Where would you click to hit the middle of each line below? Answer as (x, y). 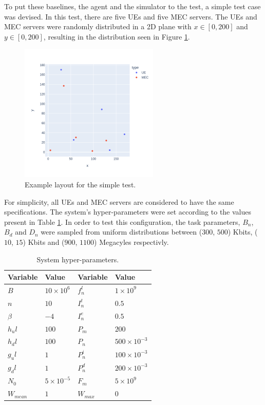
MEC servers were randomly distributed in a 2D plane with (98, 26)
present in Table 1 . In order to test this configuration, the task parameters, (122, 221)
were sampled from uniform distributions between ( (121, 232)
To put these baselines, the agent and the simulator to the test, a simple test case (132, 6)
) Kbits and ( (44, 242)
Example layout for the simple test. (80, 184)
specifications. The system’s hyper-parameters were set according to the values (128, 212)
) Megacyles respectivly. (131, 242)
